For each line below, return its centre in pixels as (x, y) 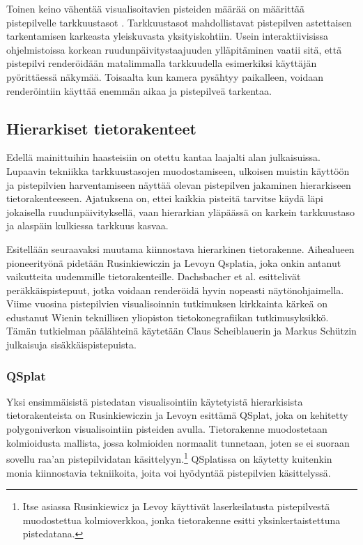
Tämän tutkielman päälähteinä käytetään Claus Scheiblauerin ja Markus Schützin (181, 331)
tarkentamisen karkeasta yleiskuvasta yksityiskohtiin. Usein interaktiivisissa (168, 36)
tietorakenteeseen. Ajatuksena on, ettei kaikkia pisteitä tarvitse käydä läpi (165, 198)
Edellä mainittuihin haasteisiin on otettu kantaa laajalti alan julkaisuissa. (163, 157)
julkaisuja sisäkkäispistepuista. (71, 345)
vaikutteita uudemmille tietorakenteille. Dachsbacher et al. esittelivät (154, 276)
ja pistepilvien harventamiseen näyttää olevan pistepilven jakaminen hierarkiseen (179, 184)
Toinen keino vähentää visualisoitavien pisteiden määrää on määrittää (156, 8)
